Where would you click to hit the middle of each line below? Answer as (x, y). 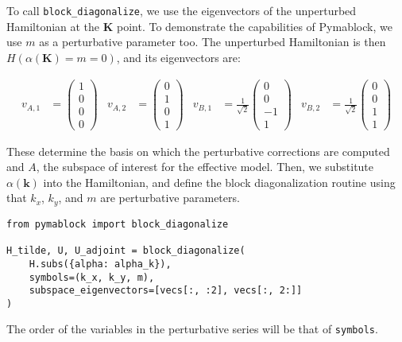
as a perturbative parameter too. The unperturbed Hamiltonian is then (213, 42)
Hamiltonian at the (53, 26)
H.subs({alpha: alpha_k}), (100, 264)
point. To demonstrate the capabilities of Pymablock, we (255, 26)
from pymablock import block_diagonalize (118, 224)
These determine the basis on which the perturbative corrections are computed (198, 151)
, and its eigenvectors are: (178, 57)
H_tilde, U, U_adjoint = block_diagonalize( (126, 251)
